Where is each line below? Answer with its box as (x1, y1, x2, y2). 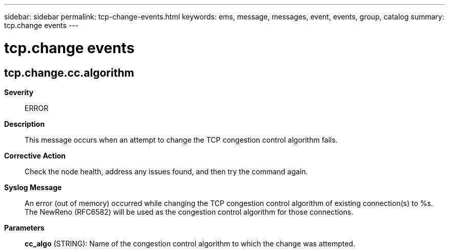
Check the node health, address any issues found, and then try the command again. (25, 167, 308, 176)
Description (4, 119, 45, 128)
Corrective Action (4, 151, 66, 160)
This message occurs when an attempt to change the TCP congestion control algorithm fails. (25, 135, 338, 144)
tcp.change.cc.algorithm (4, 66, 134, 79)
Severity (4, 87, 34, 97)
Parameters (4, 223, 45, 232)
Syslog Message (4, 182, 62, 192)
